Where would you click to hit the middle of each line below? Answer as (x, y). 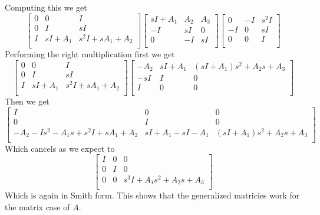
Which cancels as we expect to (60, 148)
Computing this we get (46, 7)
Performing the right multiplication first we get (90, 54)
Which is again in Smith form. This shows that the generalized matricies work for (152, 195)
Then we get (27, 101)
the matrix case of (37, 206)
